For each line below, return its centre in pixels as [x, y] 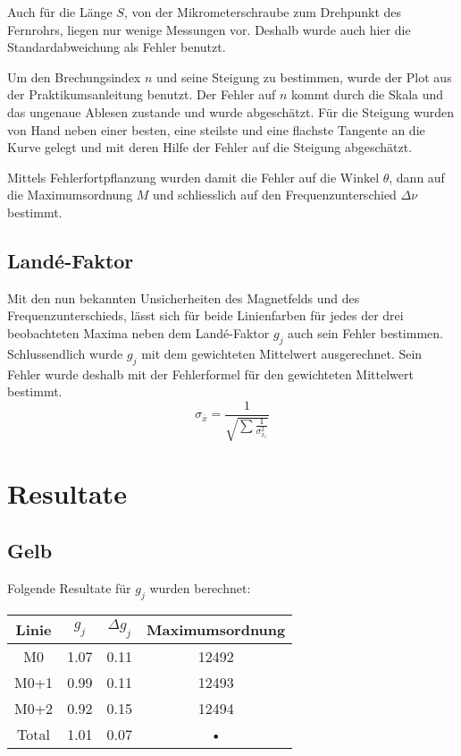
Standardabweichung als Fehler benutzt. [117, 47]
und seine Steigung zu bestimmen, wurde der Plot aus [304, 76]
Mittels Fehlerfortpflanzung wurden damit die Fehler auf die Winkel [193, 177]
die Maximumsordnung [70, 195]
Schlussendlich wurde [65, 353]
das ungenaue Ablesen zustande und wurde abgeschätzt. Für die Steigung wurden [231, 111]
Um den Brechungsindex [74, 76]
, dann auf [417, 177]
